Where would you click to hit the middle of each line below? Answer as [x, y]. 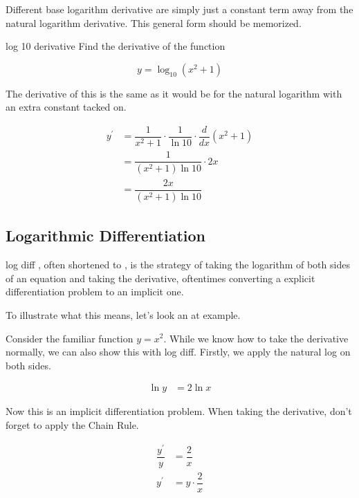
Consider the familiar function [70, 338]
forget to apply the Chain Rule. [72, 424]
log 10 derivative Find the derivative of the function [116, 46]
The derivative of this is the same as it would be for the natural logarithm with [174, 93]
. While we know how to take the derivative [256, 338]
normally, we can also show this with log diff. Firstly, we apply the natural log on [178, 352]
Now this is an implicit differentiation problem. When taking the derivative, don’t [179, 411]
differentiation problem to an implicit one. [95, 292]
